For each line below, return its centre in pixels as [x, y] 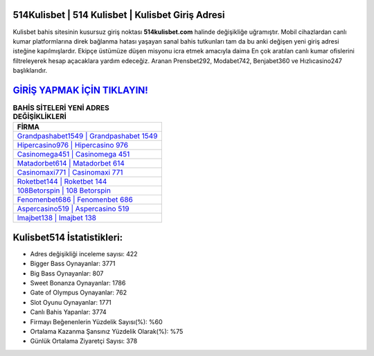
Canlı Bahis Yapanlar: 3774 [68, 312]
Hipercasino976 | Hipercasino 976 [72, 145]
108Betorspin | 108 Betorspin [64, 190]
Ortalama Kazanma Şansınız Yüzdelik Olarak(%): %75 [107, 331]
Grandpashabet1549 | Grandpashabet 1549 [87, 136]
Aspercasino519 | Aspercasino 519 [73, 209]
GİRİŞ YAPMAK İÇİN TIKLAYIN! [80, 90]
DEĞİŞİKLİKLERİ [40, 116]
